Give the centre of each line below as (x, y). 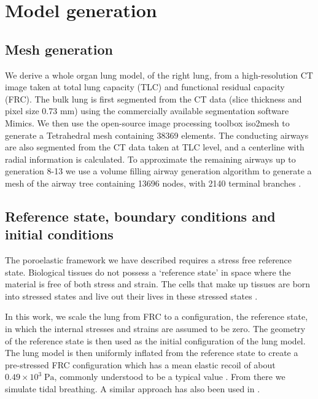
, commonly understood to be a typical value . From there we (170, 377)
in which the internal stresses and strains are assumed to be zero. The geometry (155, 329)
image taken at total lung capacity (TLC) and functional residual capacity (145, 87)
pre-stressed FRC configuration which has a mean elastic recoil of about (140, 364)
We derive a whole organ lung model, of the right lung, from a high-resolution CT (159, 75)
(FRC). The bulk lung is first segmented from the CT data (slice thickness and (153, 99)
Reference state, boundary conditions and (140, 216)
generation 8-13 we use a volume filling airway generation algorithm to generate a (158, 171)
